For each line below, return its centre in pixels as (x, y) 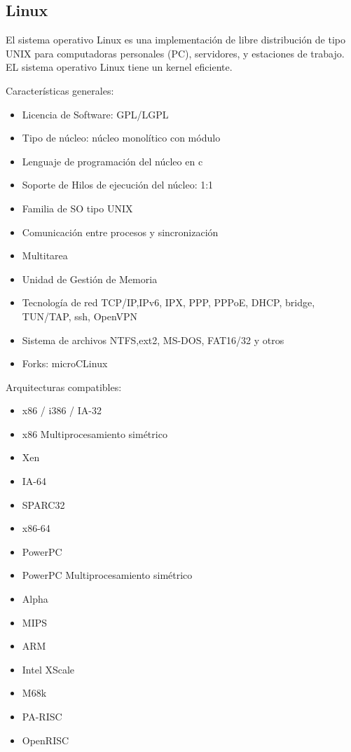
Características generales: (60, 90)
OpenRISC (46, 740)
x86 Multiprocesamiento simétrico (95, 433)
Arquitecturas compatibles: (64, 387)
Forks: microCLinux (65, 363)
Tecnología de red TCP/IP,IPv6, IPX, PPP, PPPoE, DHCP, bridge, (168, 302)
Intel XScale (48, 669)
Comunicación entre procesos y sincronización (120, 232)
